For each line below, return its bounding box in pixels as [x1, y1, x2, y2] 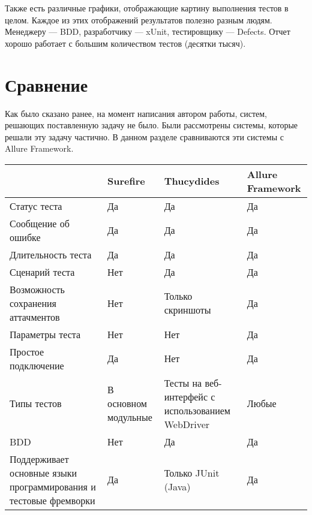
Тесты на [164, 375, 202, 390]
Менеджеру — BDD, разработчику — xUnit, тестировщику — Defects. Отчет [5, 25, 290, 38]
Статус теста [10, 198, 62, 213]
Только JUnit [164, 465, 220, 480]
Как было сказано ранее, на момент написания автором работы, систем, [5, 107, 268, 119]
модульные [107, 410, 152, 424]
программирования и [10, 479, 96, 493]
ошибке [10, 230, 41, 244]
